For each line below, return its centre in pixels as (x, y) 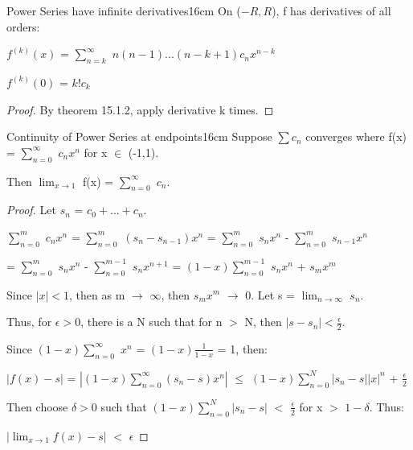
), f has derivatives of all (331, 10)
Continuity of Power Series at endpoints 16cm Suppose (139, 136)
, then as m (97, 294)
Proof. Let (31, 210)
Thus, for (29, 322)
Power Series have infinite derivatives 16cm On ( (124, 10)
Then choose (37, 406)
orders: (23, 26)
